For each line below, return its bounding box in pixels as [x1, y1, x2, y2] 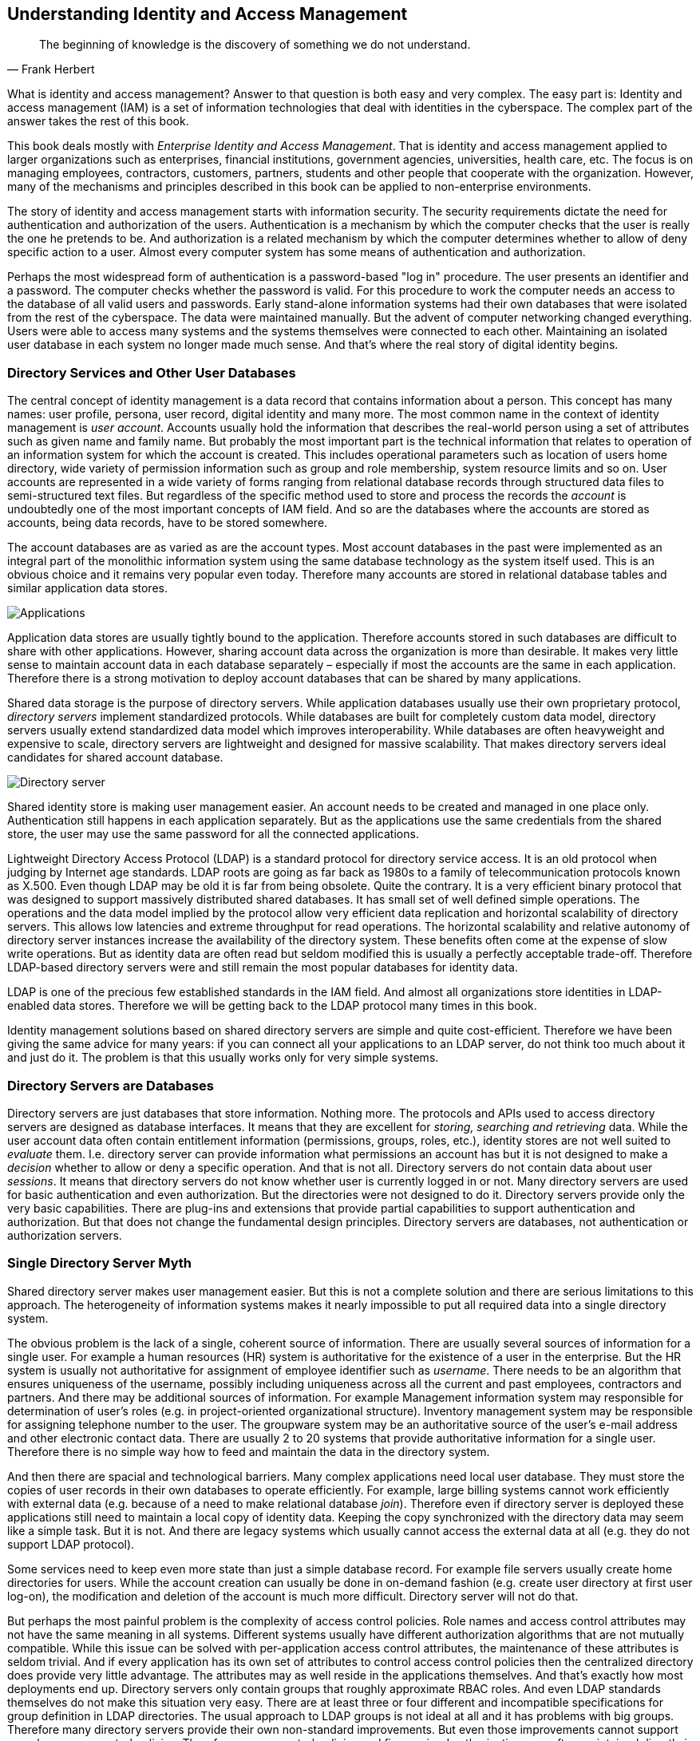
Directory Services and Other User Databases [7, 364, 296, 381]
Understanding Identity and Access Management [7, 4, 408, 24]
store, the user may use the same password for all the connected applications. [7, 827, 419, 841]
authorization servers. [7, 1228, 122, 1242]
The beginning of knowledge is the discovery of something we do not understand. [39, 38, 471, 52]
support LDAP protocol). [7, 1537, 135, 1551]
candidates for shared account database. [7, 750, 223, 765]
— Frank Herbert [7, 62, 95, 77]
